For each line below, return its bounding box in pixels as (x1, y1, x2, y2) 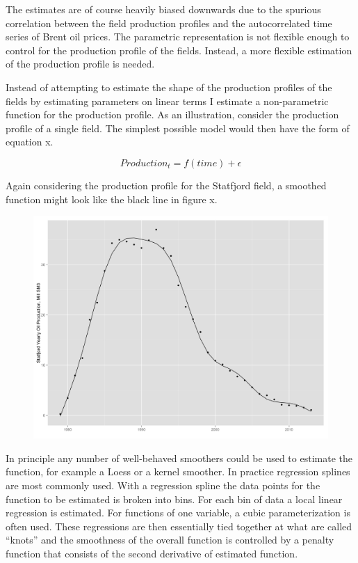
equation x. (6, 134, 54, 149)
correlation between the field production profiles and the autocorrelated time (6, 15, 332, 30)
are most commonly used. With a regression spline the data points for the (6, 477, 320, 492)
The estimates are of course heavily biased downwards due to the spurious (6, 2, 321, 16)
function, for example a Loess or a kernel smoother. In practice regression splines (6, 464, 350, 479)
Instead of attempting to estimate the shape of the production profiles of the (6, 79, 332, 94)
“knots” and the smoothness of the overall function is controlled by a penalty (6, 532, 334, 547)
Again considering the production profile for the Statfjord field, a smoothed (6, 177, 327, 192)
